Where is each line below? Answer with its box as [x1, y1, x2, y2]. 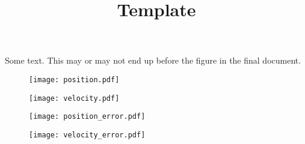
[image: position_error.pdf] [29, 112, 146, 121]
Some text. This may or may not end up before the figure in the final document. [5, 54, 301, 67]
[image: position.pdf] [29, 75, 120, 84]
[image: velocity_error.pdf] [29, 130, 146, 139]
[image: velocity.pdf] [29, 94, 120, 103]
